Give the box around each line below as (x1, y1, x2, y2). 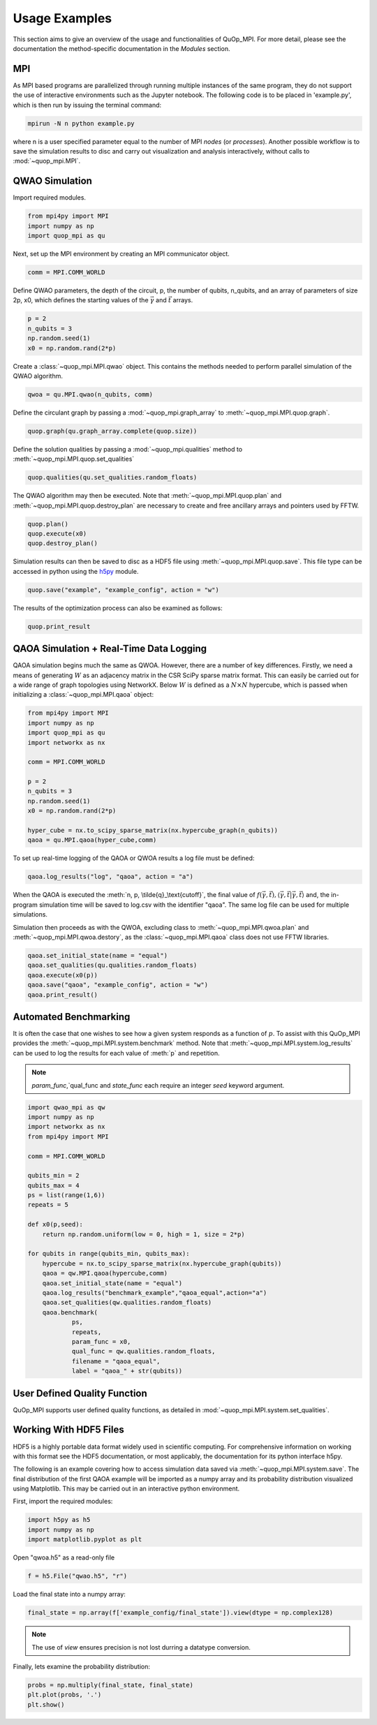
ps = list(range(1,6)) (27, 1191, 105, 1199)
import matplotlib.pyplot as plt (27, 1536, 142, 1543)
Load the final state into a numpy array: (13, 1590, 126, 1599)
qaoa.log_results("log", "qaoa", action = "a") (27, 873, 193, 881)
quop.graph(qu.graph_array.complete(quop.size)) (27, 427, 198, 435)
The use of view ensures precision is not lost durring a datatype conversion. (31, 1643, 251, 1651)
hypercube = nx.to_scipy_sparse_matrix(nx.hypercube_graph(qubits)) (42, 1259, 282, 1267)
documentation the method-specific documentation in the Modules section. (13, 44, 230, 52)
